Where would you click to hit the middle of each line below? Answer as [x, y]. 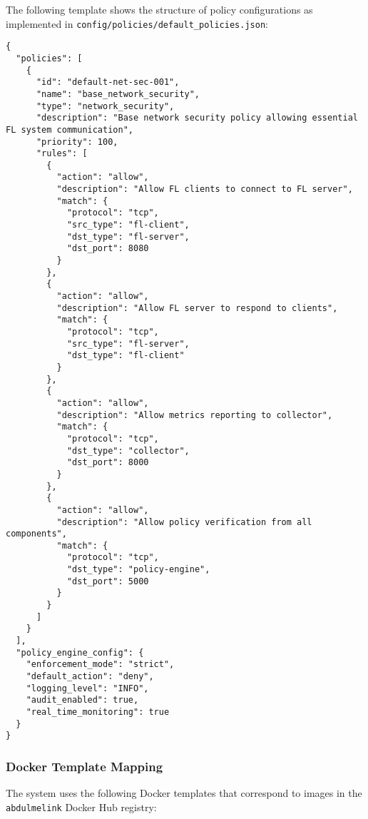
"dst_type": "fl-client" [126, 356]
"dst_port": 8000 [108, 463]
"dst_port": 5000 [108, 581]
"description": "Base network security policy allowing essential [197, 118]
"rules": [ [62, 154]
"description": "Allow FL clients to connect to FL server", [205, 189]
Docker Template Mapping [85, 766]
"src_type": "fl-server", [128, 344]
